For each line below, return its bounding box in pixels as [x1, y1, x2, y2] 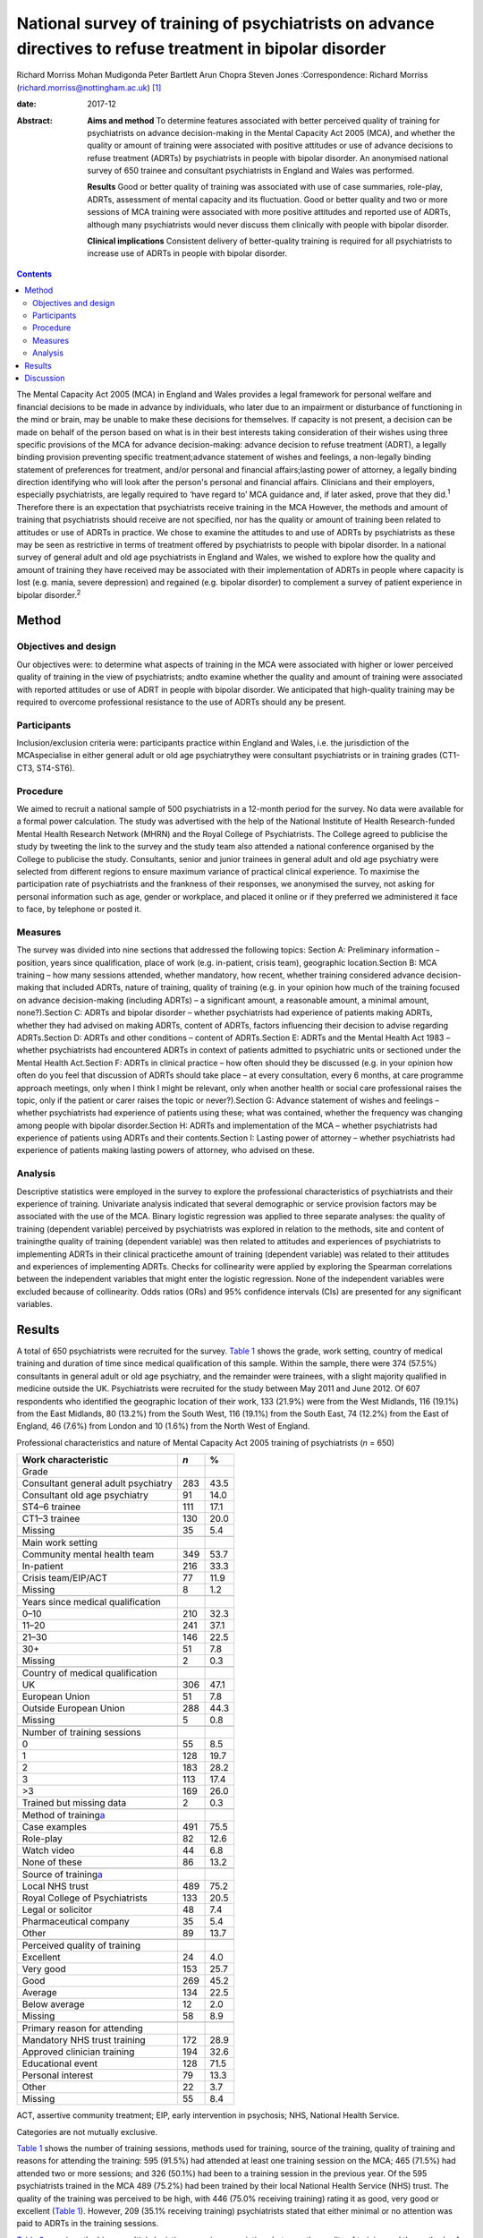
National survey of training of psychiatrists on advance [16, 13, 435, 33]
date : [16, 98, 37, 109]
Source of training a [21, 1868, 103, 1881]
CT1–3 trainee [21, 1513, 80, 1525]
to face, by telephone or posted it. [16, 904, 142, 915]
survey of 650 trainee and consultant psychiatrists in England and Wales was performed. [87, 166, 415, 176]
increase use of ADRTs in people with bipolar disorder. [87, 248, 288, 259]
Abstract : [16, 115, 53, 125]
